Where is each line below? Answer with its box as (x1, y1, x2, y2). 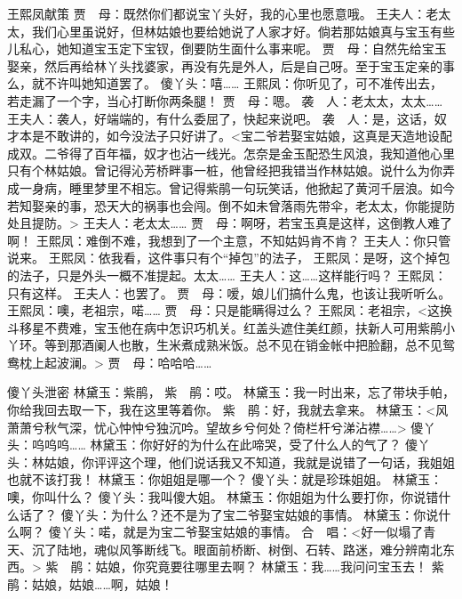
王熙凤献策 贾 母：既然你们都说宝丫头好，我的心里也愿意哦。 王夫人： (7, 4, 426, 22)
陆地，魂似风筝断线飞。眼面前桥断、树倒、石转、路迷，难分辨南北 (56, 539, 442, 558)
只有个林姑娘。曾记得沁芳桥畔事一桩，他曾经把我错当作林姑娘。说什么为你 (7, 161, 442, 180)
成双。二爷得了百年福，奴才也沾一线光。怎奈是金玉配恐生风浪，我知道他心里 (7, 143, 455, 162)
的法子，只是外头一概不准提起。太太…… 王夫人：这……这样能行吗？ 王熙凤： (7, 265, 447, 284)
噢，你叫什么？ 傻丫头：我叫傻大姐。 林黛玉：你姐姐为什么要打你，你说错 (7, 488, 439, 506)
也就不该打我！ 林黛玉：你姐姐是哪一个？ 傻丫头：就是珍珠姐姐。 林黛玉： (7, 470, 442, 489)
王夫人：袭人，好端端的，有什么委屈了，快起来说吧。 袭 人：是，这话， (7, 109, 434, 127)
